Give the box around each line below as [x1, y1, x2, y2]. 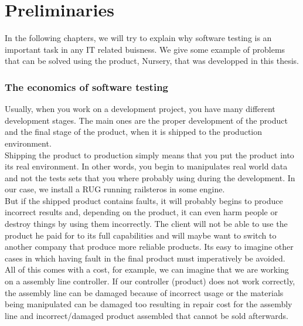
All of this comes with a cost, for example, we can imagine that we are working [5, 263, 289, 276]
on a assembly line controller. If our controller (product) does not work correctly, [5, 275, 295, 287]
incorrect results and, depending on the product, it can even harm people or [5, 206, 278, 218]
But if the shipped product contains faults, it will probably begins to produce [5, 194, 283, 206]
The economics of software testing [5, 79, 169, 94]
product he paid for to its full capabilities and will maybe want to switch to [5, 229, 277, 241]
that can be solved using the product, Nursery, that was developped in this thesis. [5, 55, 299, 67]
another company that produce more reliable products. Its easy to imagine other [5, 240, 294, 253]
